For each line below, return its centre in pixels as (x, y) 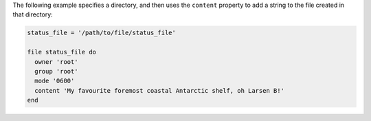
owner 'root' (56, 62)
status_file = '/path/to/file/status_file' (102, 33)
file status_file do (61, 52)
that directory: (33, 14)
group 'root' (56, 71)
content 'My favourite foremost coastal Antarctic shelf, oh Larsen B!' (160, 90)
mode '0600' (55, 81)
